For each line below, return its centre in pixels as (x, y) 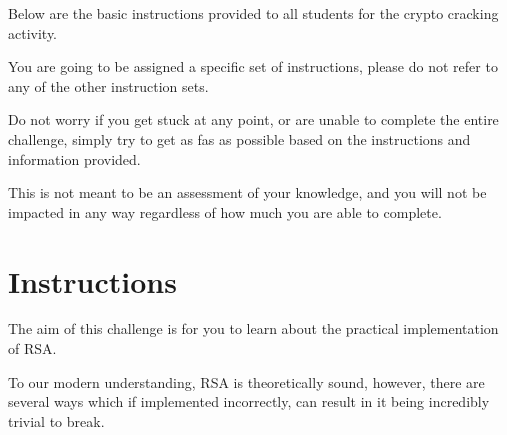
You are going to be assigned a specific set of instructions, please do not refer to (253, 66)
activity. (33, 32)
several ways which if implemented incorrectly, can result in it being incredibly (249, 401)
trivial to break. (56, 420)
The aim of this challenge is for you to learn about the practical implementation (253, 328)
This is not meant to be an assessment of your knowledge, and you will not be (247, 192)
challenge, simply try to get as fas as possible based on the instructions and (239, 138)
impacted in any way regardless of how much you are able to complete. (225, 211)
